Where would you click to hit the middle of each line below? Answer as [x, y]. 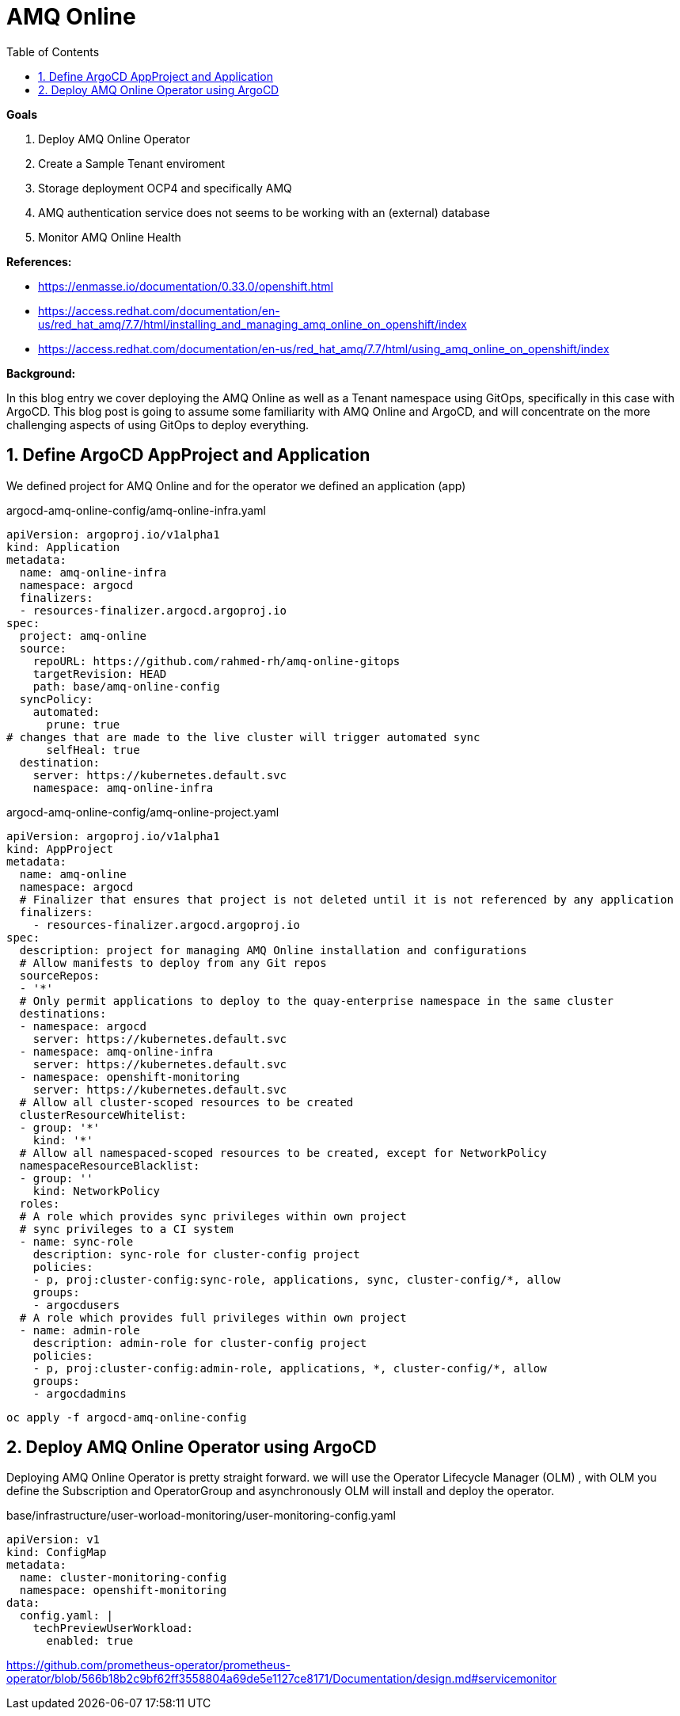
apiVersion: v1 [53, 1540]
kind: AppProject [60, 848]
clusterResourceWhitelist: [103, 1115]
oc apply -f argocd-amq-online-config [127, 1417]
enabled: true [90, 1641]
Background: [41, 373]
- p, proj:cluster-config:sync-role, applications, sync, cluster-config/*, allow [296, 1279]
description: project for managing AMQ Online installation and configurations [273, 950]
